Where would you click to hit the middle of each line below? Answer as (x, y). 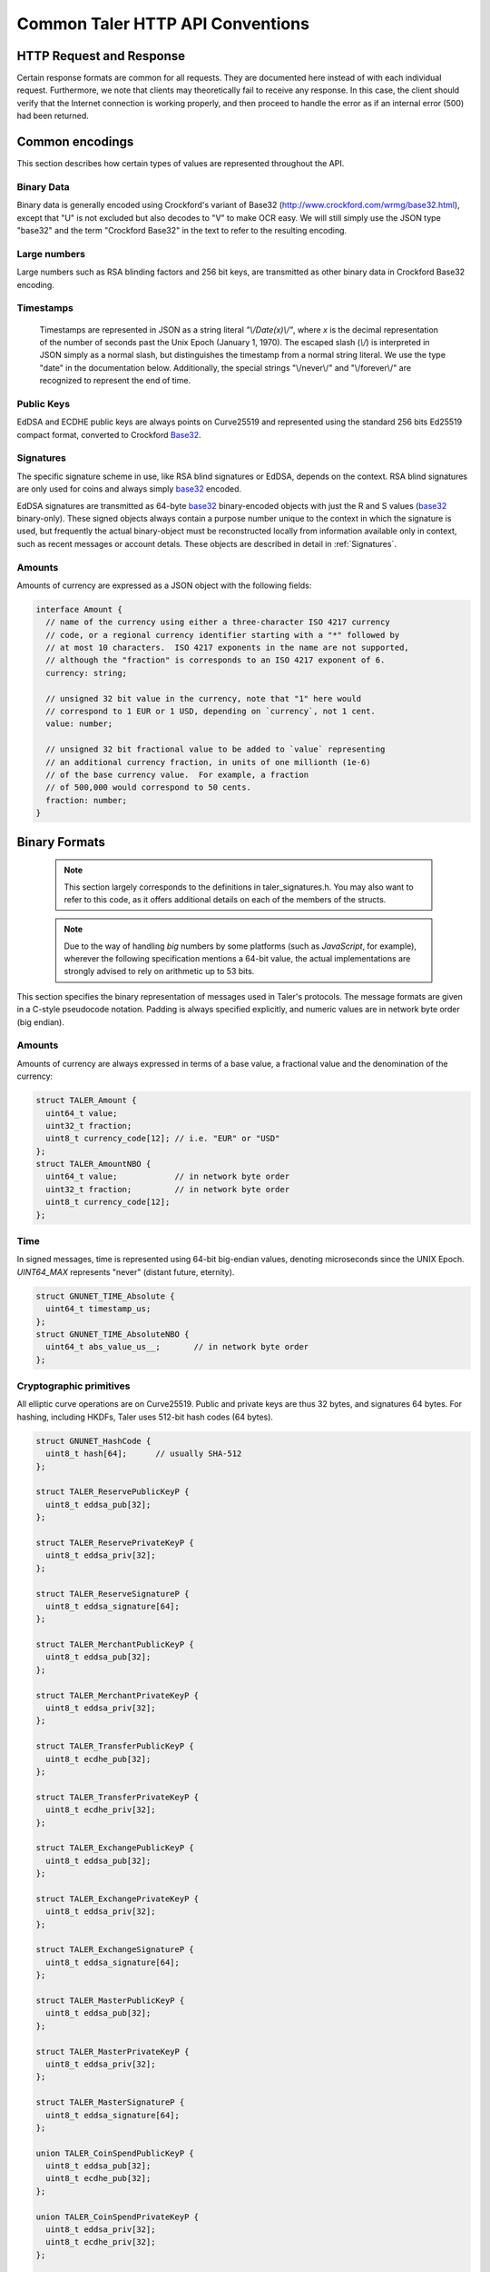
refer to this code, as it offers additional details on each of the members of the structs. (225, 899)
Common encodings (75, 142)
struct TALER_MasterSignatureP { (110, 2103)
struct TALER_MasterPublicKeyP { (110, 2001)
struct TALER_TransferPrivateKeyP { (118, 1797)
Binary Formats (61, 842)
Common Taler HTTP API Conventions (163, 24)
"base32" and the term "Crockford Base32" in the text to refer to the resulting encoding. (182, 231)
